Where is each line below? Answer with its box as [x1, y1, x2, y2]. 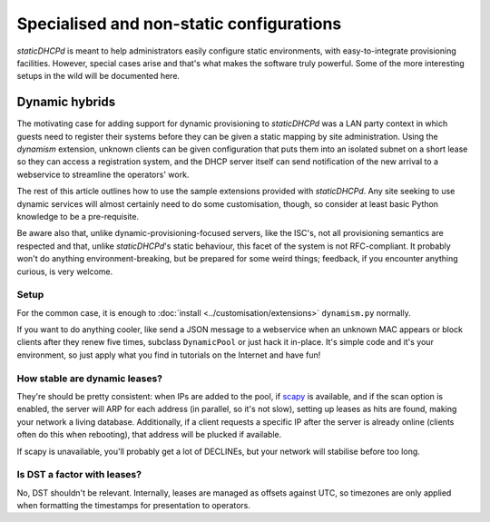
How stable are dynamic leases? [16, 372, 163, 385]
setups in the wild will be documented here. [16, 71, 181, 82]
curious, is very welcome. [16, 266, 113, 277]
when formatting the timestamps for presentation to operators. [16, 500, 251, 511]
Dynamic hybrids [16, 94, 116, 110]
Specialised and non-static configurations [16, 14, 342, 34]
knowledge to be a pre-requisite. [16, 211, 140, 222]
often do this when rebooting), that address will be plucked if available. [16, 429, 282, 440]
